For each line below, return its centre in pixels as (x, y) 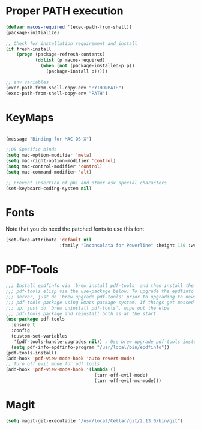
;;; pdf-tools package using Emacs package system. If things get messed (100, 302)
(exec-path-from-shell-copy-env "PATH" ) (57, 93)
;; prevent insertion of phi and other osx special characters (86, 183)
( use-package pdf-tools (35, 319)
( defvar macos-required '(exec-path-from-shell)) (69, 27)
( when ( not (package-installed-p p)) (88, 66)
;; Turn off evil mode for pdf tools (53, 364)
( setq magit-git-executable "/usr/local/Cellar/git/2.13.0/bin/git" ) (94, 421)
